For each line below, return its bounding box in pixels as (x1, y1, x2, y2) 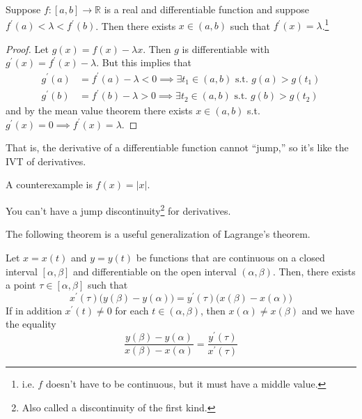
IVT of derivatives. (6, 153, 86, 168)
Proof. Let (6, 41, 49, 56)
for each (115, 303, 149, 317)
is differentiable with (182, 41, 269, 56)
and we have (301, 303, 355, 317)
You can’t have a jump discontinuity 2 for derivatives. (6, 201, 231, 218)
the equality (6, 317, 56, 331)
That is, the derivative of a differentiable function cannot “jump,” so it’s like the (6, 140, 349, 155)
